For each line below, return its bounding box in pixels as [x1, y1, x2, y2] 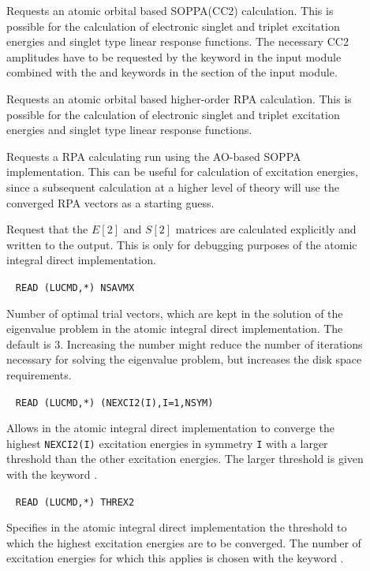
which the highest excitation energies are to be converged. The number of [6, 534, 361, 550]
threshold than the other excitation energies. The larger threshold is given [6, 450, 364, 467]
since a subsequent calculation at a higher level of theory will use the [6, 178, 339, 195]
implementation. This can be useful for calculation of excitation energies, [6, 163, 358, 180]
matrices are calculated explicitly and [175, 221, 357, 237]
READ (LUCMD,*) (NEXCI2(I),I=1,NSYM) [15, 397, 214, 409]
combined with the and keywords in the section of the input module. [6, 64, 338, 80]
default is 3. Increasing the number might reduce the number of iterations [6, 335, 363, 352]
